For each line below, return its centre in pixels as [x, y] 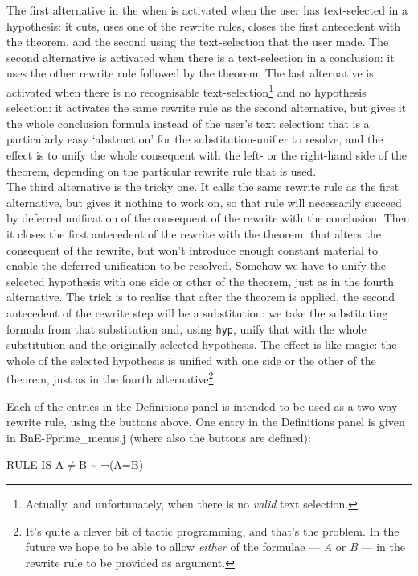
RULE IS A [35, 464]
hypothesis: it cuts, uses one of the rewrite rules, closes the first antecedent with [204, 25]
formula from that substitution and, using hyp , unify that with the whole [186, 328]
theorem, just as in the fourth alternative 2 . [112, 378]
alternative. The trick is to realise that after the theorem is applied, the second [201, 297]
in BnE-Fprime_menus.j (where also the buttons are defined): [159, 437]
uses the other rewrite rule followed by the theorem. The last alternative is [190, 73]
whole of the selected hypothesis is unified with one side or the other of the [191, 360]
